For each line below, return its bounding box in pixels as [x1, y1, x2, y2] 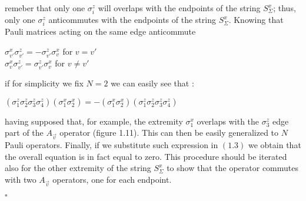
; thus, [273, 2, 296, 14]
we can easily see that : [111, 77, 194, 89]
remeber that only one [5, 2, 85, 14]
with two [5, 173, 36, 185]
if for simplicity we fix [5, 77, 84, 89]
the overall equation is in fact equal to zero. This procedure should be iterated [5, 150, 287, 162]
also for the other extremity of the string [5, 162, 151, 174]
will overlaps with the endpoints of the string [98, 2, 261, 14]
